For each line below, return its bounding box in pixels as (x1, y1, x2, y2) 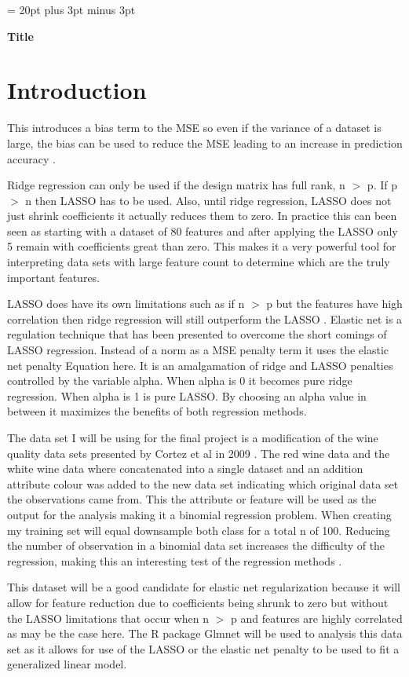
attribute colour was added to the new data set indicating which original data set (7, 475, 399, 492)
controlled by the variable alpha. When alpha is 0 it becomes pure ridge (7, 372, 352, 389)
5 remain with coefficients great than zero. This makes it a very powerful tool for (7, 238, 396, 254)
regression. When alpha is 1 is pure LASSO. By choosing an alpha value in (7, 387, 367, 404)
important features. (7, 269, 100, 285)
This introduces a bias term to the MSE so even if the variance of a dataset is (7, 119, 382, 136)
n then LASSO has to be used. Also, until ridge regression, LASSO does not (25, 192, 392, 208)
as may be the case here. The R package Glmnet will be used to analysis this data (7, 625, 403, 642)
